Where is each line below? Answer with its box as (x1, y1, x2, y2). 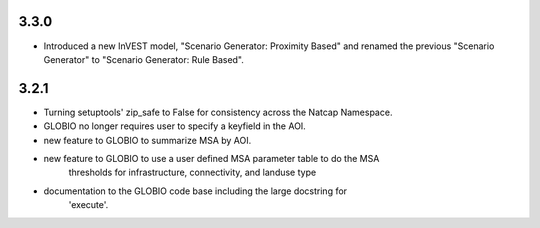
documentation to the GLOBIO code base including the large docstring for (43, 185, 348, 197)
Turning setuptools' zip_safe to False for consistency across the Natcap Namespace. (43, 106, 393, 118)
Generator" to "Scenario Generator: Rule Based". (43, 53, 245, 65)
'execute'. (68, 199, 109, 211)
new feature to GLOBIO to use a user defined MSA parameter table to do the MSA (43, 152, 380, 164)
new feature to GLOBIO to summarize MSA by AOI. (43, 134, 252, 146)
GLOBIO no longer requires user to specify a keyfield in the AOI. (43, 120, 307, 132)
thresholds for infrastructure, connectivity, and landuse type (68, 166, 317, 179)
